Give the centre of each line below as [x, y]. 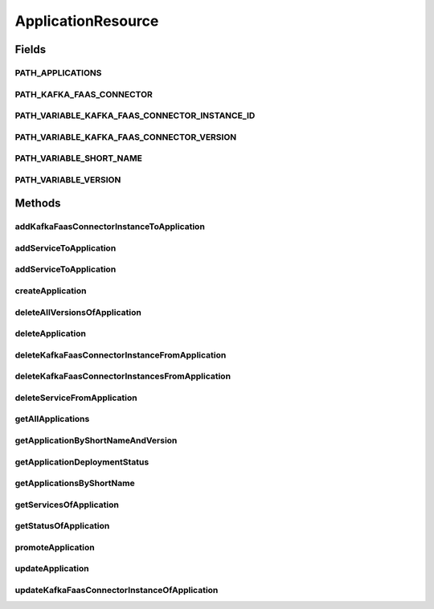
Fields [31, 49]
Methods [38, 204]
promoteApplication [55, 547]
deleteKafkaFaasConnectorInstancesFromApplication [123, 376]
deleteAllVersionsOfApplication [78, 312]
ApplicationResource [87, 21]
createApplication [51, 291]
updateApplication [52, 569]
